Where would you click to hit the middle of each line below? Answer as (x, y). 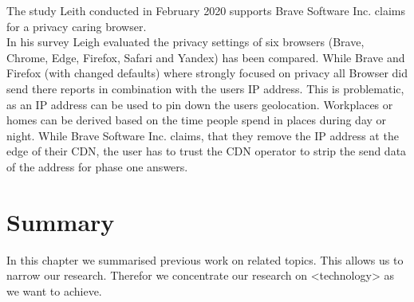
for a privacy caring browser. (77, 26)
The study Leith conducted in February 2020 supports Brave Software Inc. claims (206, 10)
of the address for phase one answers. (97, 166)
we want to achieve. (54, 290)
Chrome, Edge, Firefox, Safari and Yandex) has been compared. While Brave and (206, 57)
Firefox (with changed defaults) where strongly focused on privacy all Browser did (207, 73)
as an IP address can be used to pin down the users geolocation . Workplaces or (200, 104)
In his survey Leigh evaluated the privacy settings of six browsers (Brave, (185, 42)
